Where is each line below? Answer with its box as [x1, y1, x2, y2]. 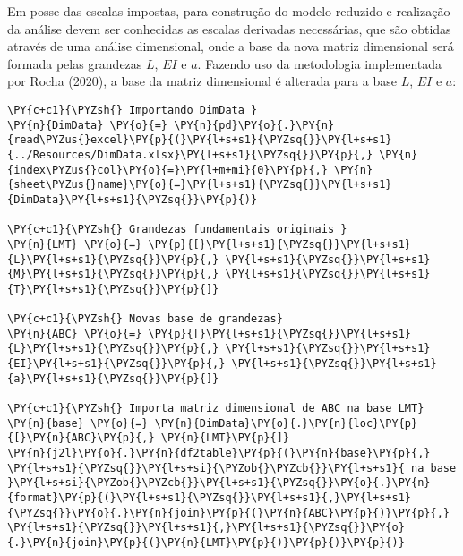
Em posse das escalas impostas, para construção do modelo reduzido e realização [7, 2, 450, 20]
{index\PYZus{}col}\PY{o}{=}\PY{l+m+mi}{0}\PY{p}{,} [7, 163, 328, 176]
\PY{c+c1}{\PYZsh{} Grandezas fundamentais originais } [7, 223, 347, 236]
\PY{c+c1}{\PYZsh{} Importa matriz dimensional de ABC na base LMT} [7, 402, 424, 415]
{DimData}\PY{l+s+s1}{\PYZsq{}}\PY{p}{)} [7, 192, 258, 206]
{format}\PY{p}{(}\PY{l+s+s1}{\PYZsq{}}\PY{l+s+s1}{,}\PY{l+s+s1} [7, 492, 412, 505]
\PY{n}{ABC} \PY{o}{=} [7, 327, 142, 340]
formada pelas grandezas [7, 54, 142, 73]
